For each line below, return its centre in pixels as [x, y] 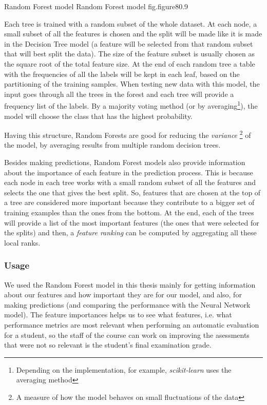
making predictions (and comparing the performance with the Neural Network [127, 304]
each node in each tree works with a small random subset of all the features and [130, 182]
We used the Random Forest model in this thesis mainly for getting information [130, 284]
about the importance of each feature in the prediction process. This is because [129, 172]
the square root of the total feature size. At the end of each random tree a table [130, 63]
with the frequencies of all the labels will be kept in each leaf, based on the [122, 74]
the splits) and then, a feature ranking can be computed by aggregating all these [130, 232]
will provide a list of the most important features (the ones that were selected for [132, 222]
